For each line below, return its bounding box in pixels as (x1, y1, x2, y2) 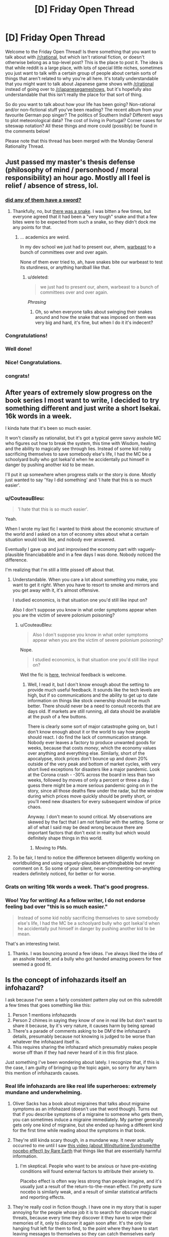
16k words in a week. (5, 412, 72, 420)
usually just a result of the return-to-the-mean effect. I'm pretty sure (20, 1183, 162, 1189)
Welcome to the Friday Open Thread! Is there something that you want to (5, 48, 156, 54)
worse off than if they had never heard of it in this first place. (12, 1049, 138, 1055)
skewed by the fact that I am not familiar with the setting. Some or (27, 819, 164, 825)
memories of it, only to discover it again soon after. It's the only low (12, 1220, 152, 1226)
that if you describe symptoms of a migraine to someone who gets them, (12, 1111, 163, 1117)
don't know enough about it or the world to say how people (27, 729, 150, 735)
